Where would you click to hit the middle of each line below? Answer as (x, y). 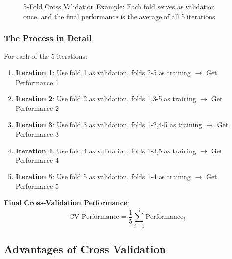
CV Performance (94, 217)
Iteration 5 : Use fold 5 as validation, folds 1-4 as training (103, 176)
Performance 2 (37, 108)
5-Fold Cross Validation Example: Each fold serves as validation (119, 6)
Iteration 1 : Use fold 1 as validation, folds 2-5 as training (103, 72)
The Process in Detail (48, 38)
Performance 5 (37, 186)
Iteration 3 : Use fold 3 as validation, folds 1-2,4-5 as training (109, 124)
